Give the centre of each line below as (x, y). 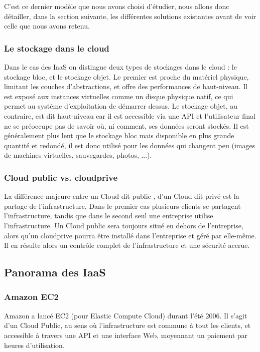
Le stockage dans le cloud (57, 48)
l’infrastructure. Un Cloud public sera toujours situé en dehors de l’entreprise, (124, 225)
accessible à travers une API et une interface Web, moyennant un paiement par (126, 335)
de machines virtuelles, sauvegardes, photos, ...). (78, 155)
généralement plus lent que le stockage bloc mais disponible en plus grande (119, 135)
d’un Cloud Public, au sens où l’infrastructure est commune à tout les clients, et (127, 325)
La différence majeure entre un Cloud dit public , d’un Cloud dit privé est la (122, 196)
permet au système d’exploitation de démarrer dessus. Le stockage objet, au (121, 106)
